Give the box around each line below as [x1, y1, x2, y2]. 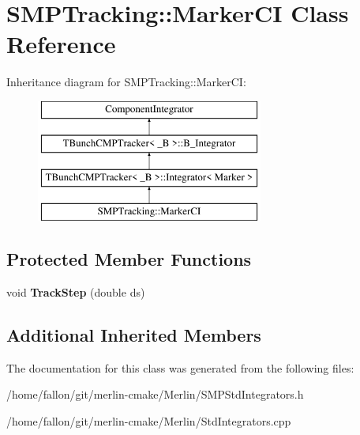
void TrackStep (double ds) [6, 283, 145, 300]
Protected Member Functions [6, 247, 252, 271]
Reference [6, 28, 116, 60]
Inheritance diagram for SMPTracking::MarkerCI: [6, 74, 246, 90]
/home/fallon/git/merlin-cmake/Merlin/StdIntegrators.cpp [6, 412, 291, 429]
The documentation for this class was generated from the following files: [6, 359, 354, 376]
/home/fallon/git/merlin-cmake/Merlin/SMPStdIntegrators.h [6, 386, 304, 403]
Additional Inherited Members [6, 322, 261, 346]
